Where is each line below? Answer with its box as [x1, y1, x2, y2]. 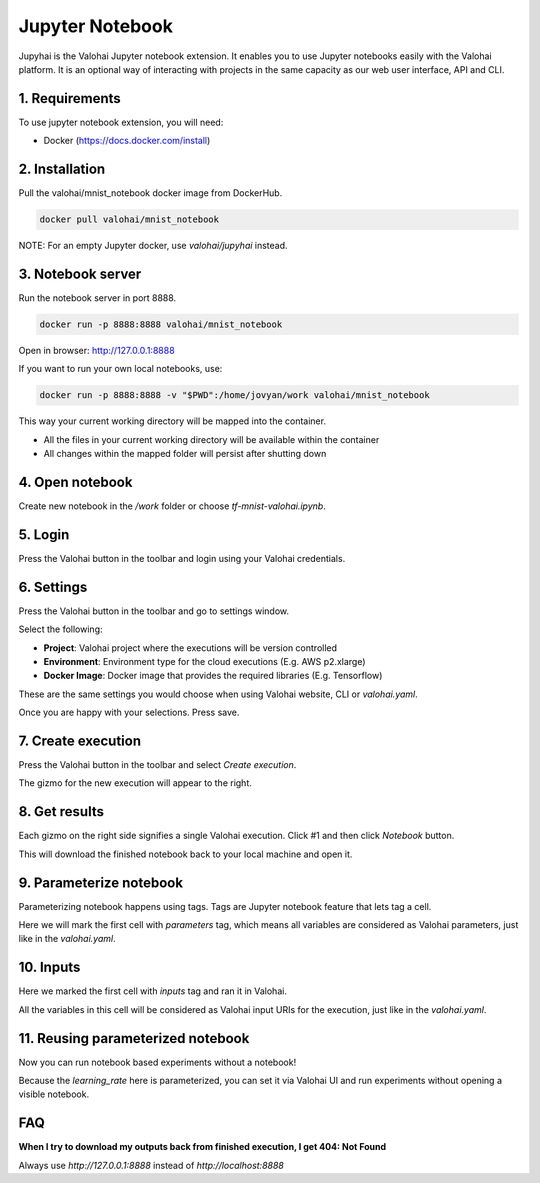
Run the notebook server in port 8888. [18, 292, 177, 304]
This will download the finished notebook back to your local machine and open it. [18, 848, 353, 860]
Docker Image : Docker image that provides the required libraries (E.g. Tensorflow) [43, 670, 383, 682]
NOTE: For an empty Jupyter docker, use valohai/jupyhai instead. [18, 240, 289, 252]
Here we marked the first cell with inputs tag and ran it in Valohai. [18, 985, 287, 997]
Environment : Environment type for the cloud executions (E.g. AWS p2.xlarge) [43, 656, 366, 668]
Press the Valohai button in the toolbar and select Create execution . [18, 759, 297, 771]
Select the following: [18, 623, 103, 635]
